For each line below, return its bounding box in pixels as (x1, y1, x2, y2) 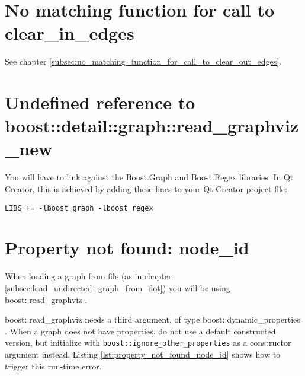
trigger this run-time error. (5, 359, 102, 372)
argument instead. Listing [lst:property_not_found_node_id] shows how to (5, 348, 281, 360)
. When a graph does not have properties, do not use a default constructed (5, 324, 276, 337)
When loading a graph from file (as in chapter (5, 270, 172, 282)
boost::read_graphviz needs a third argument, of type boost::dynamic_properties (5, 313, 300, 326)
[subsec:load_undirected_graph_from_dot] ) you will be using (5, 281, 230, 294)
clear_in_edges (5, 21, 134, 45)
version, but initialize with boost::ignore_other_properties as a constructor (5, 336, 291, 349)
